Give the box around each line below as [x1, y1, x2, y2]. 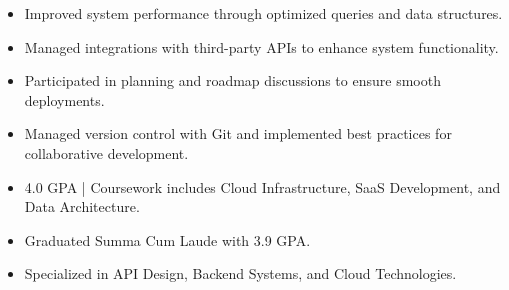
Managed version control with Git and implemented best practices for [24, 123, 452, 144]
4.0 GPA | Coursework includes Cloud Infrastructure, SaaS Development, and [24, 176, 501, 197]
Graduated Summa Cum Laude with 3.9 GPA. [24, 229, 311, 250]
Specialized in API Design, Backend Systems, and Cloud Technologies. [24, 263, 457, 284]
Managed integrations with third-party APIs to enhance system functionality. [24, 36, 499, 57]
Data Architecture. [24, 196, 140, 217]
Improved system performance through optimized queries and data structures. [24, 3, 503, 23]
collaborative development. [24, 142, 189, 163]
